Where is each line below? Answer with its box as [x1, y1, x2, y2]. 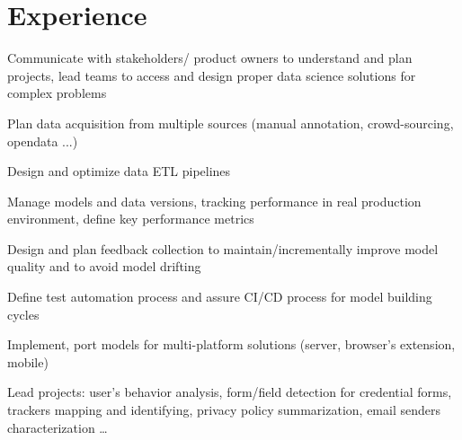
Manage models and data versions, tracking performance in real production [7, 191, 422, 210]
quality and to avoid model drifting [7, 257, 201, 276]
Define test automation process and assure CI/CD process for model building [7, 287, 432, 306]
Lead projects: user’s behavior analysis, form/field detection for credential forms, [7, 383, 452, 401]
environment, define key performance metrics [7, 209, 254, 228]
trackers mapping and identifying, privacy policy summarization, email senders [7, 400, 440, 419]
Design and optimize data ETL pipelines [7, 162, 231, 180]
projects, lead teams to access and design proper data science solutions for [7, 66, 416, 84]
